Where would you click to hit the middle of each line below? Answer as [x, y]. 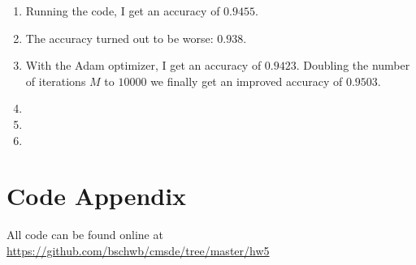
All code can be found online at [85, 235]
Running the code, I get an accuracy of [123, 11]
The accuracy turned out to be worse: [119, 38]
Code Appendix [97, 196]
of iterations [56, 81]
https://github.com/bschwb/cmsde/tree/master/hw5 [138, 250]
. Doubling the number [353, 65]
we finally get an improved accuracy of [247, 81]
